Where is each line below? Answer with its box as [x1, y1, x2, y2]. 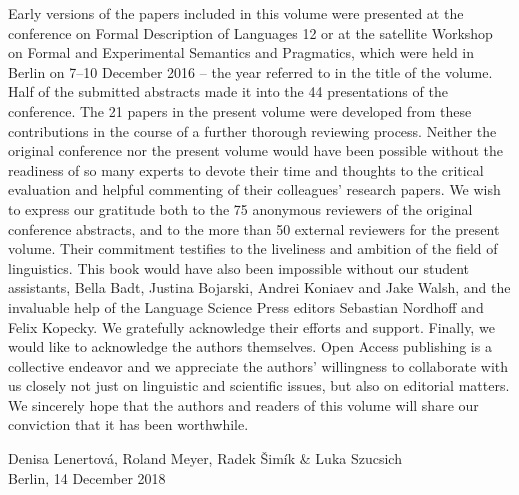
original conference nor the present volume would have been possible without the [8, 140, 504, 161]
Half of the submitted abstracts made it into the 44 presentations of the [8, 81, 448, 102]
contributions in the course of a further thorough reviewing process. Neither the [8, 120, 497, 141]
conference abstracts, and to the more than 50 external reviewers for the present [8, 218, 500, 239]
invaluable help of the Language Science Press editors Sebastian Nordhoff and [8, 296, 484, 317]
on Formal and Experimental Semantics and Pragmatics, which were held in [8, 42, 475, 63]
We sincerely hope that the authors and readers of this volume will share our [8, 394, 479, 415]
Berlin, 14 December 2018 [8, 467, 166, 488]
